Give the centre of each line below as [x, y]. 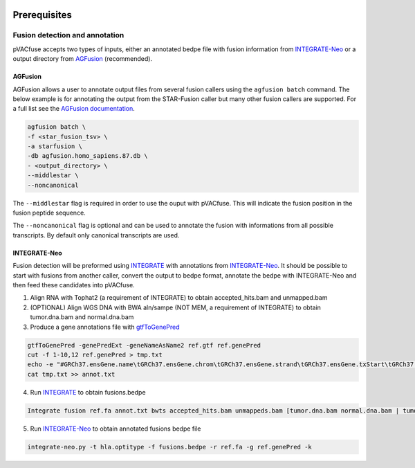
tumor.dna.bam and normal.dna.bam [82, 317]
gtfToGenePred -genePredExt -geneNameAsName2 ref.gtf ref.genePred [144, 345]
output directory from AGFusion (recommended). [82, 59]
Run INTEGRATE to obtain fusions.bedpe [88, 392]
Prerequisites [42, 15]
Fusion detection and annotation [68, 35]
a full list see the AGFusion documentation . [74, 109]
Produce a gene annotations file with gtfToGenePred [105, 327]
